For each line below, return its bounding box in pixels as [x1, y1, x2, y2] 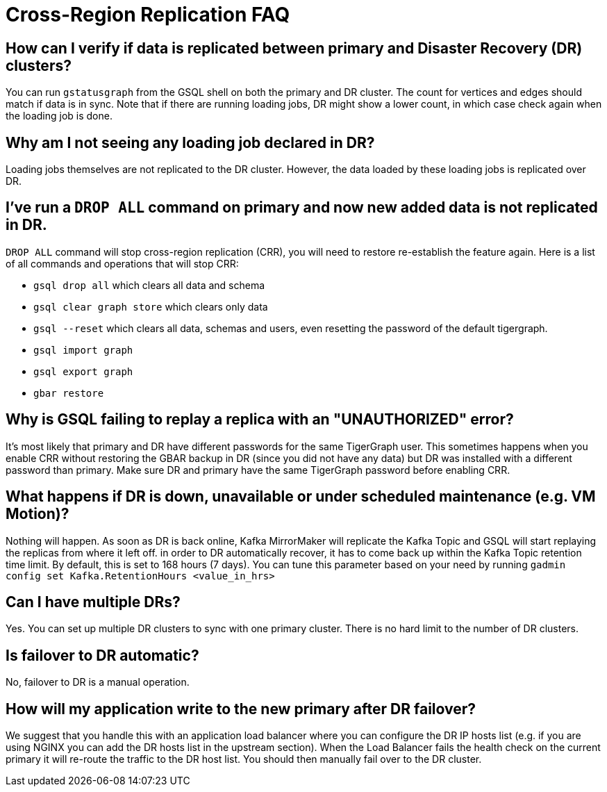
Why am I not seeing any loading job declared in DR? [6, 133, 375, 151]
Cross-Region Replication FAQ [6, 3, 290, 26]
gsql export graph [33, 365, 133, 377]
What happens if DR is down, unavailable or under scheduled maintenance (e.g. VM [6, 488, 596, 506]
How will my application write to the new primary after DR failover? [6, 700, 476, 718]
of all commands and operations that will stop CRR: [6, 257, 239, 270]
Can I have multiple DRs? [6, 593, 181, 611]
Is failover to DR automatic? [6, 646, 199, 664]
